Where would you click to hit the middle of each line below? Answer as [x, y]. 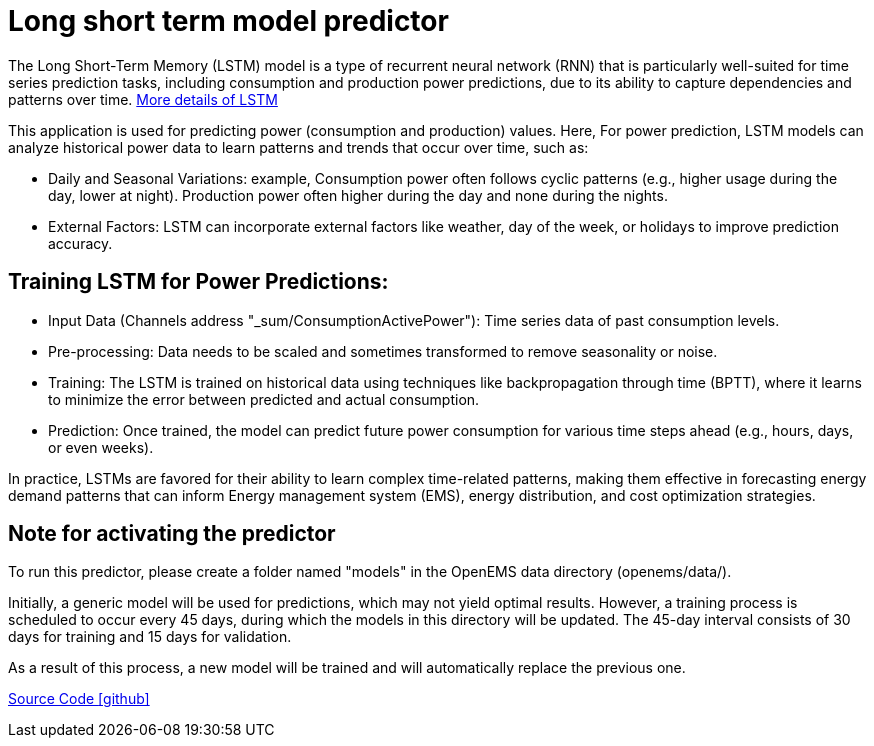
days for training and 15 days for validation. [150, 637]
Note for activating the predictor [172, 534]
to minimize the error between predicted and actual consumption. [264, 399]
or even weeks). [101, 447]
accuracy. [80, 243]
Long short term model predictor [228, 21]
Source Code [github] [79, 699]
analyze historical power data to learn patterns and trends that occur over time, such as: [298, 147]
